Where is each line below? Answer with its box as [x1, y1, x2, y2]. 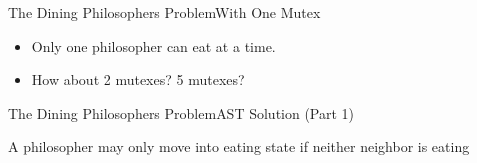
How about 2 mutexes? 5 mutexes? [31, 69, 245, 90]
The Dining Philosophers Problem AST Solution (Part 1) [8, 102, 355, 123]
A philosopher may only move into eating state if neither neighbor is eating [8, 136, 470, 157]
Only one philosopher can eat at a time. [31, 35, 276, 56]
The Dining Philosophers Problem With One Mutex [8, 2, 321, 22]
